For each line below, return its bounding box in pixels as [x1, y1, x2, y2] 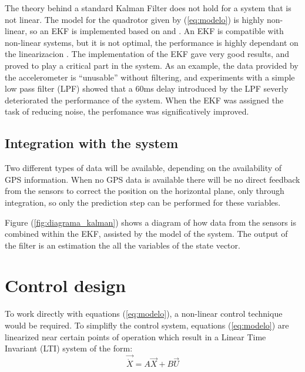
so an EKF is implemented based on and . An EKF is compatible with [29, 25, 284, 37]
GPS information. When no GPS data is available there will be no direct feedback [5, 173, 300, 185]
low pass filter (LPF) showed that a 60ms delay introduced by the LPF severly [5, 82, 289, 95]
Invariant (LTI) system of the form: [5, 342, 133, 354]
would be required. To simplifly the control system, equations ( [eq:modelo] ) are [5, 319, 289, 331]
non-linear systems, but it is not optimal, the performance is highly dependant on [5, 36, 299, 48]
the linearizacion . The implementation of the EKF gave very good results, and [5, 48, 290, 60]
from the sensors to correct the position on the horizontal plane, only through [5, 185, 284, 197]
